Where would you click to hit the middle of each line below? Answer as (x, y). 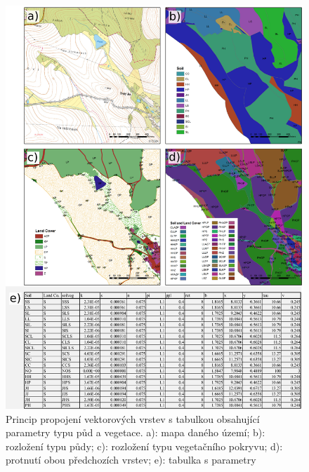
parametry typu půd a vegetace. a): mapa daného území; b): (136, 432)
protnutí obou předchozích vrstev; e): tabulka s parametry (131, 460)
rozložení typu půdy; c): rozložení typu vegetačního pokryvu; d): (144, 446)
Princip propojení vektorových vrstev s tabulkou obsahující (133, 418)
